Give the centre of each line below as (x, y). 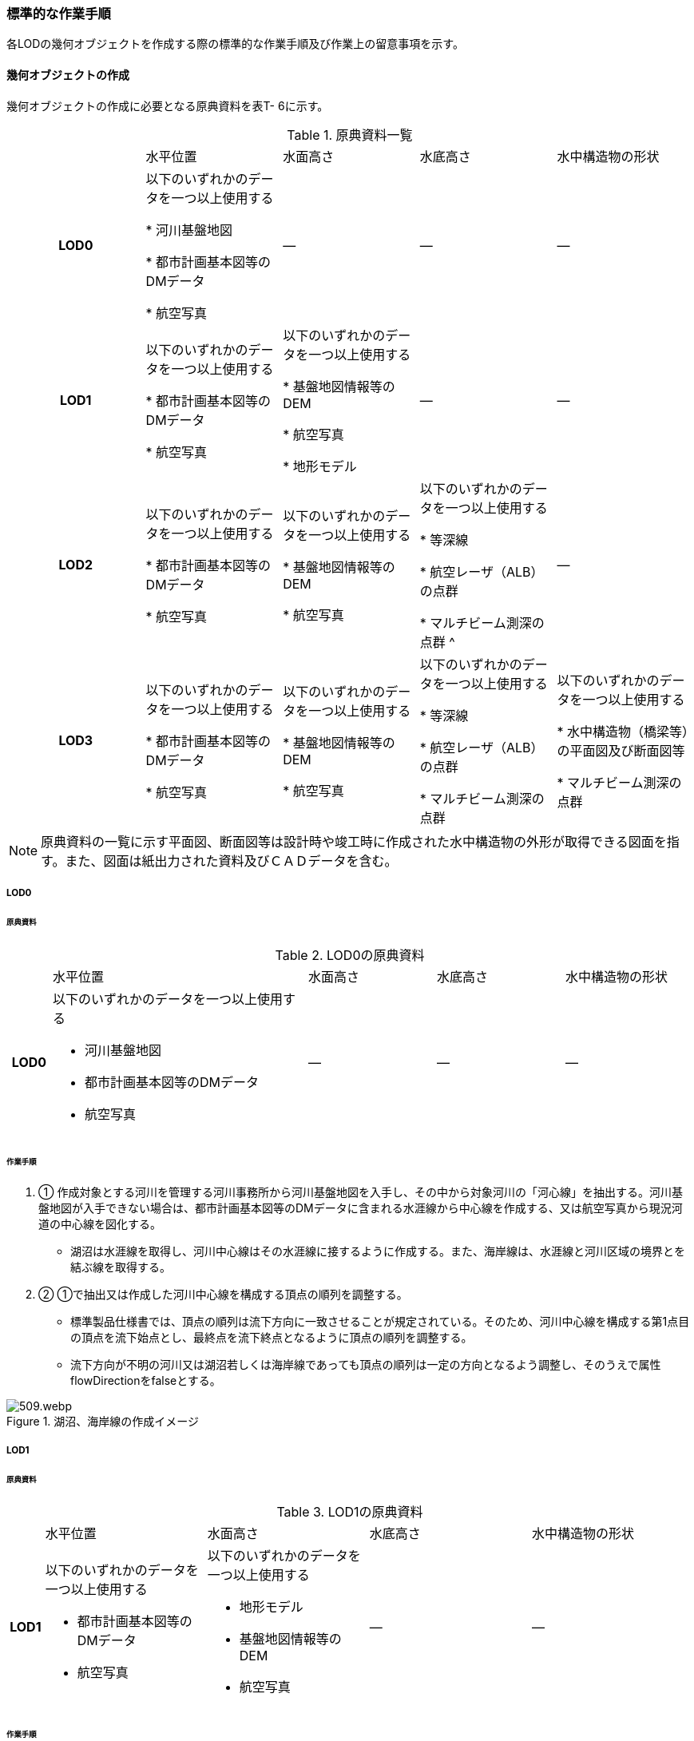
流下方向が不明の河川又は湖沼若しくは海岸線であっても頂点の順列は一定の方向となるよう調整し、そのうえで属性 (366, 1365)
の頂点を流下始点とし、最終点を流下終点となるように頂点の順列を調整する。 (272, 1338)
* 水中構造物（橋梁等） (623, 731)
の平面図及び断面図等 (621, 750)
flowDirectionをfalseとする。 (146, 1381)
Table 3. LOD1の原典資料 (350, 1512)
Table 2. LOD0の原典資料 (350, 955)
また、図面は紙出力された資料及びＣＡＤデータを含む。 (231, 861)
